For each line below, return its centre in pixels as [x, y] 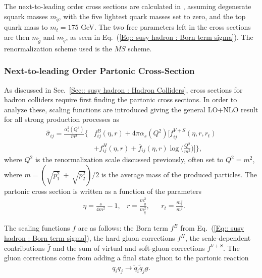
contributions [24, 248]
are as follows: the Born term [123, 228]
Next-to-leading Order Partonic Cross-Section [99, 71]
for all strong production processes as [62, 119]
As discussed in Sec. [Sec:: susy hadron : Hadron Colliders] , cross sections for [123, 89]
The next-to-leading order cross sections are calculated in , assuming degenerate [128, 6]
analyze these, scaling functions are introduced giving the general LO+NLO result [131, 109]
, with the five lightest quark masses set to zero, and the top [152, 16]
